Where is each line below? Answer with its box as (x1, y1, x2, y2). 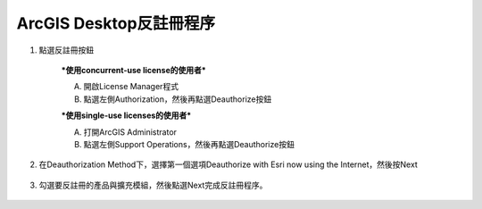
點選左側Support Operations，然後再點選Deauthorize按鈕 (83, 138, 295, 149)
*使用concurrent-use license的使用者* (61, 64, 207, 75)
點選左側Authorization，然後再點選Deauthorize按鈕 (83, 94, 272, 104)
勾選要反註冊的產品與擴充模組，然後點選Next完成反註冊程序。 (38, 180, 268, 190)
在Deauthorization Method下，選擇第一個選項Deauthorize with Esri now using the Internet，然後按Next (38, 159, 419, 170)
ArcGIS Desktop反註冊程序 (16, 13, 216, 33)
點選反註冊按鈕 (38, 45, 94, 55)
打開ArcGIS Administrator (83, 126, 178, 138)
